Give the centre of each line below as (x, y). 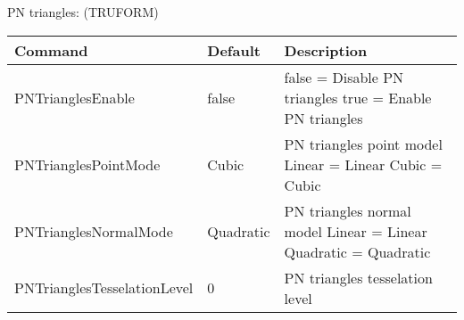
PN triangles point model (363, 144)
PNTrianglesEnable (75, 97)
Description (326, 50)
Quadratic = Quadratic (357, 251)
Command (51, 50)
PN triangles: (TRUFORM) (83, 12)
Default (234, 50)
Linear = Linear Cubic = (363, 164)
